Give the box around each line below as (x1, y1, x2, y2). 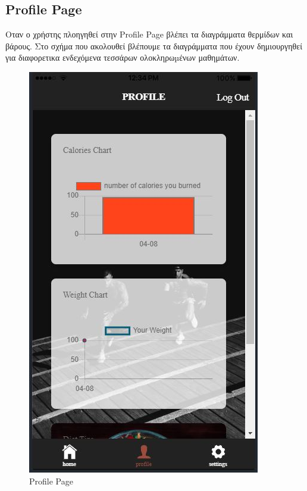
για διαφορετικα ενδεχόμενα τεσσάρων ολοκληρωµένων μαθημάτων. (5, 51, 240, 64)
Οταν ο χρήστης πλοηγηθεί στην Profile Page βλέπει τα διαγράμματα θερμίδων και (5, 28, 293, 40)
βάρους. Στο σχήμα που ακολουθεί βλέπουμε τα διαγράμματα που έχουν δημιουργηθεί (5, 39, 302, 52)
